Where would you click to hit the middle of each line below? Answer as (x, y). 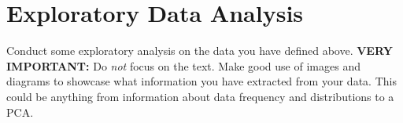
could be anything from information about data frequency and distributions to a (200, 96)
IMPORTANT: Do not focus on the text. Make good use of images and (183, 65)
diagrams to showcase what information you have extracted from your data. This (201, 81)
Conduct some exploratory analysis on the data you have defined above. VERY (200, 51)
